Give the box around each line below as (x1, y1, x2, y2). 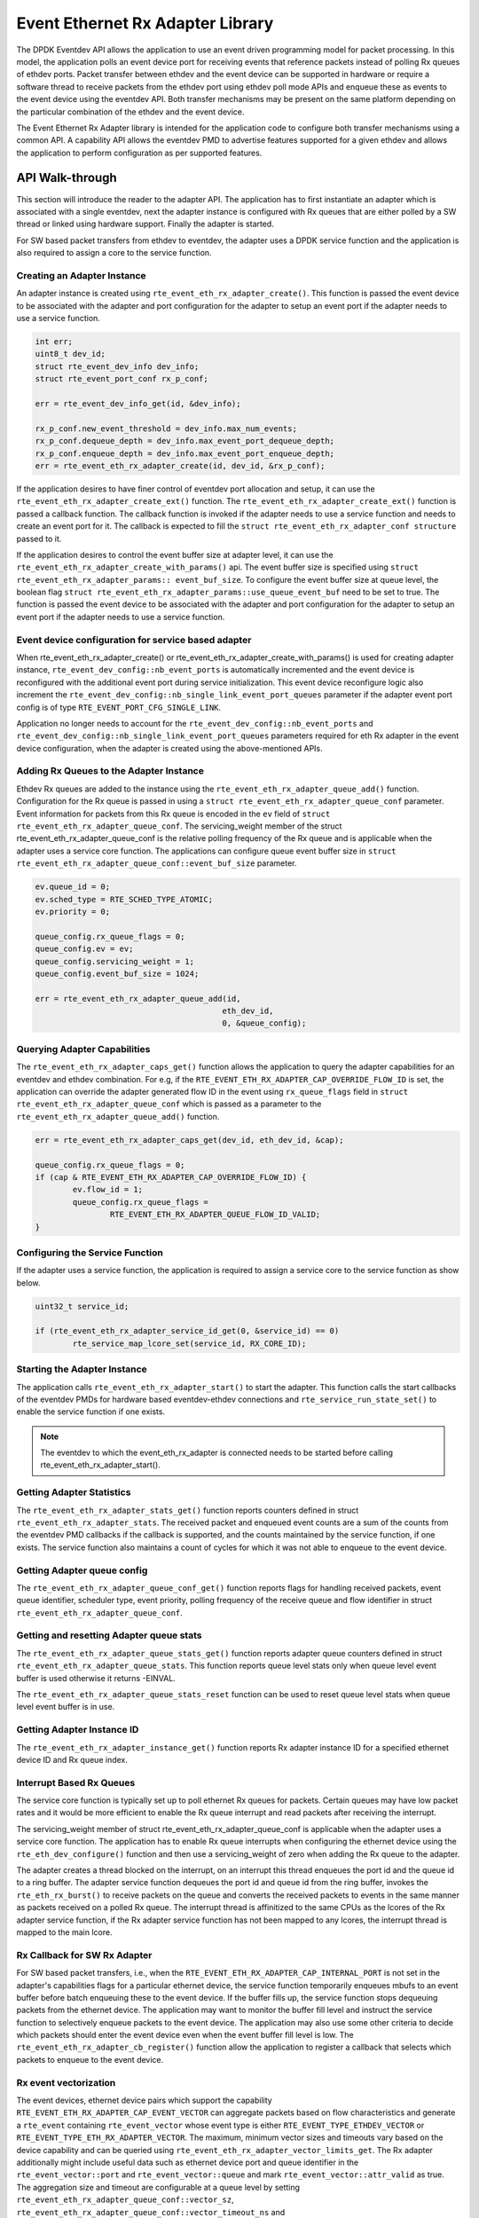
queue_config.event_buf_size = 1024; (35, 968, 200, 979)
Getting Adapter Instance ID (16, 1724, 139, 1736)
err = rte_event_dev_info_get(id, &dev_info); (35, 399, 241, 408)
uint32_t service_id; (35, 1301, 130, 1311)
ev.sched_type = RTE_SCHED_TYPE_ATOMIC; (35, 894, 213, 904)
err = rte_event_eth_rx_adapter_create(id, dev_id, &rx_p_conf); (35, 460, 326, 470)
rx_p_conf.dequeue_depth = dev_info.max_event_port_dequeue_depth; (35, 436, 335, 446)
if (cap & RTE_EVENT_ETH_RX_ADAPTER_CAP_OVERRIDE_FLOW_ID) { (35, 1172, 307, 1182)
